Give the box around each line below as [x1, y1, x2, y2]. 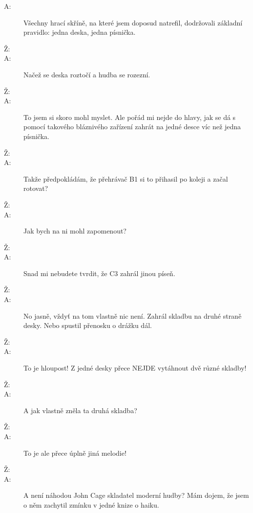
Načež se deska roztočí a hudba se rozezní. [23, 69, 150, 79]
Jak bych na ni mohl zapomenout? [23, 226, 126, 236]
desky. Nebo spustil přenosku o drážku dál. [23, 320, 152, 330]
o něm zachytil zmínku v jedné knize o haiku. [23, 499, 159, 510]
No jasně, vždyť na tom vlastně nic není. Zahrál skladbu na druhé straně [23, 310, 242, 321]
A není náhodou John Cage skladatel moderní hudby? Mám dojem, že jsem [23, 490, 249, 500]
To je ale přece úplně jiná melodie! [23, 447, 126, 458]
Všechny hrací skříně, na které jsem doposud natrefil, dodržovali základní [23, 17, 243, 27]
